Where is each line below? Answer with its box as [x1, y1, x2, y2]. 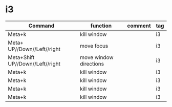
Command [28, 22, 55, 29]
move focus [80, 42, 109, 49]
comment [127, 22, 151, 29]
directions [80, 60, 104, 67]
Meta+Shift [8, 54, 35, 61]
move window [80, 54, 114, 61]
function [90, 22, 112, 29]
